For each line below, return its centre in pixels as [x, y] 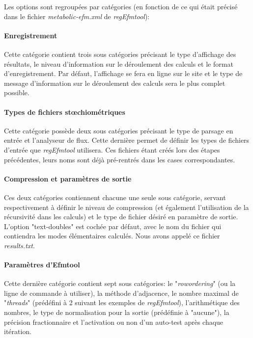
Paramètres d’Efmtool [42, 265]
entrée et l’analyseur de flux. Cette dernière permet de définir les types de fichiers [127, 140]
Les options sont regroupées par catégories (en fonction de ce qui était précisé [121, 6]
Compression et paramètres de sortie [68, 178]
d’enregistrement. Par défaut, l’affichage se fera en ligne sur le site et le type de [123, 73]
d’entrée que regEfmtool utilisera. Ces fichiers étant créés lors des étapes [112, 149]
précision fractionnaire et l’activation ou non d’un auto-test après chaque [114, 322]
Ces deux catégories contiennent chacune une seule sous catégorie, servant [115, 197]
